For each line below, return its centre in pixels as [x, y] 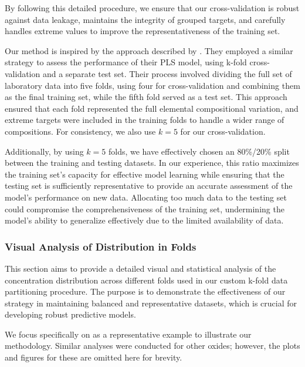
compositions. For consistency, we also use [80, 131]
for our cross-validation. [223, 131]
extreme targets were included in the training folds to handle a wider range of [145, 120]
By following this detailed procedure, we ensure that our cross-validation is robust [152, 8]
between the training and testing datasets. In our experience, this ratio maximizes [152, 163]
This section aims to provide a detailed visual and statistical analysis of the [140, 268]
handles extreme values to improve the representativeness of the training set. [143, 31]
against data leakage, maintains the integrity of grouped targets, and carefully [145, 19]
